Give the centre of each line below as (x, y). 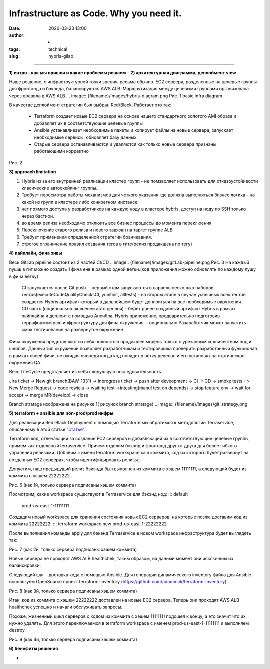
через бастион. (38, 216)
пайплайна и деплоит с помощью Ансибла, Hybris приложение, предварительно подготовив (121, 316)
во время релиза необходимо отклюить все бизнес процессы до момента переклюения (117, 223)
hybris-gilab (61, 56)
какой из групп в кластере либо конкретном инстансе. (80, 202)
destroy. (18, 630)
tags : (15, 49)
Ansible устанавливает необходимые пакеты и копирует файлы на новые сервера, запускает (134, 130)
